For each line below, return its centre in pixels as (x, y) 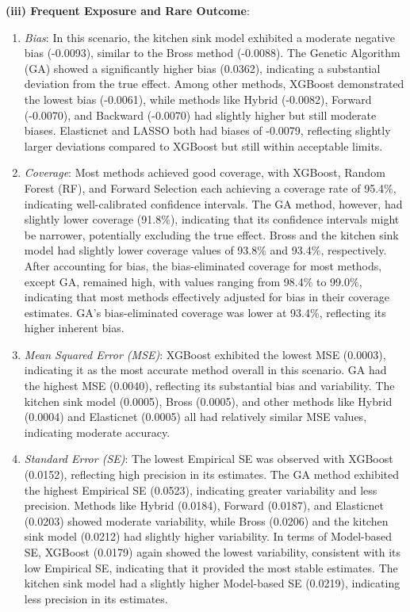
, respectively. (354, 250)
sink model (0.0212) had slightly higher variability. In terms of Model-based (208, 536)
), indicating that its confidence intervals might (285, 219)
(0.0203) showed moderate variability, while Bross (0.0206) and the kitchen (206, 520)
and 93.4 (291, 250)
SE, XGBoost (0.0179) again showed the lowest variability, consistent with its (213, 552)
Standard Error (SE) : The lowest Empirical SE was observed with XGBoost (209, 459)
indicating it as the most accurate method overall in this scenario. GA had (205, 370)
